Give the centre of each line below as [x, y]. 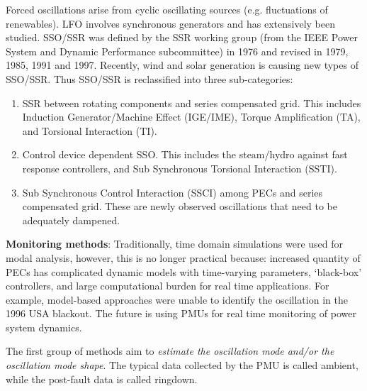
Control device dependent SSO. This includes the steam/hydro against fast [185, 154]
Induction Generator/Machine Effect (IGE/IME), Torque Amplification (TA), [191, 117]
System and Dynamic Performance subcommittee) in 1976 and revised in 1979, [177, 51]
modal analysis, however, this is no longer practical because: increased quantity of [183, 257]
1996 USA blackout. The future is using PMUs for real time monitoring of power [181, 313]
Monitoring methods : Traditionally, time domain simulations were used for [175, 244]
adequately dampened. [71, 220]
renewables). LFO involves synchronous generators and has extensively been [171, 23]
